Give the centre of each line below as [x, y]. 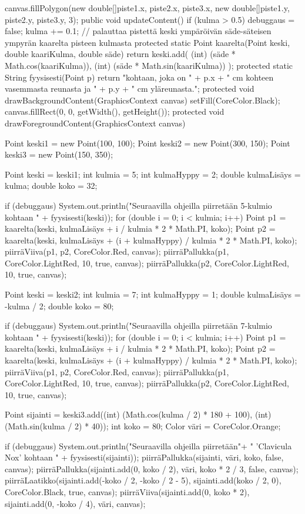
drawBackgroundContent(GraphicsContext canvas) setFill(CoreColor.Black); [143, 100]
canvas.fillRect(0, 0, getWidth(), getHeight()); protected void [115, 111]
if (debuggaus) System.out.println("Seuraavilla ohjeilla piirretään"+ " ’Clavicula [148, 445]
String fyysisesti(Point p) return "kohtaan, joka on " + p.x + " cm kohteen [139, 77]
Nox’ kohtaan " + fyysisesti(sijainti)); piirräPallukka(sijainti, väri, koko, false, [144, 457]
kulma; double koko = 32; [51, 186]
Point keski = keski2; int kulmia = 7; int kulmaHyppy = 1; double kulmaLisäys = [153, 294]
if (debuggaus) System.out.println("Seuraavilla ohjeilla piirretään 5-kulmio [138, 205]
